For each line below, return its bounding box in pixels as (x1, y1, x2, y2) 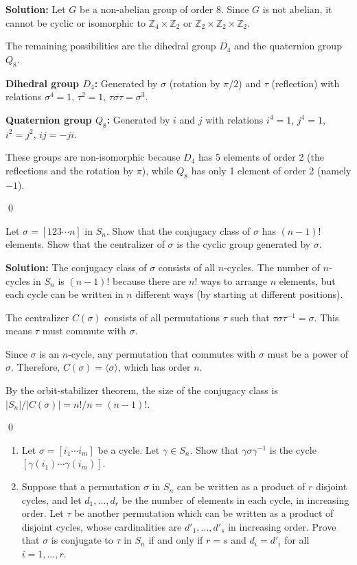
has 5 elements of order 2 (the (198, 150, 324, 164)
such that (230, 310, 270, 324)
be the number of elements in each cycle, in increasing (122, 492, 349, 507)
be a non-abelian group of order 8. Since (80, 2, 249, 16)
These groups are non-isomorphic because (5, 150, 181, 164)
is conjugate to (51, 533, 113, 547)
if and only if (148, 533, 203, 547)
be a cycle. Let (97, 442, 160, 457)
